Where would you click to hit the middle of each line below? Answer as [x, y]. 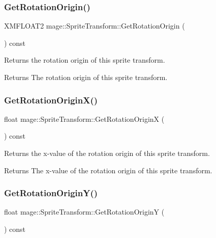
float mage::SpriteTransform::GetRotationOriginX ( [84, 118]
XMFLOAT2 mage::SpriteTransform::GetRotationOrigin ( [95, 26]
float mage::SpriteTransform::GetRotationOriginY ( [84, 212]
